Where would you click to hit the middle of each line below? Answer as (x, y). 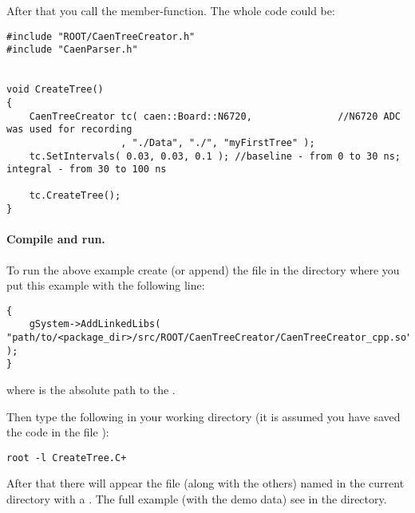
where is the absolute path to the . (91, 390)
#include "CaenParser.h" (72, 50)
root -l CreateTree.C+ (67, 458)
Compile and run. (56, 239)
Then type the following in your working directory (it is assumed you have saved (204, 416)
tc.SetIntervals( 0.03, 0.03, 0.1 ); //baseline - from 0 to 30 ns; (215, 156)
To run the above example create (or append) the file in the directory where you (203, 269)
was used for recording (69, 130)
